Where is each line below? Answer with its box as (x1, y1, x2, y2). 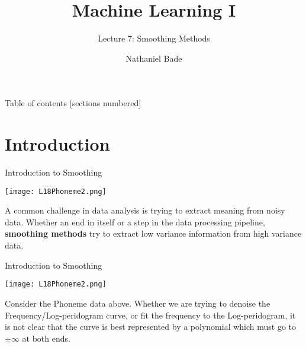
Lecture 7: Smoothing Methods (98, 32, 210, 44)
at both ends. (22, 332, 70, 344)
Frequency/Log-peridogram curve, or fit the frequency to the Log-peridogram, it (5, 308, 296, 321)
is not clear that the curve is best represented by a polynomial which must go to (5, 320, 297, 333)
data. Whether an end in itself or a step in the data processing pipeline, (5, 215, 265, 228)
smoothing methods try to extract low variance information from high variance (5, 227, 302, 240)
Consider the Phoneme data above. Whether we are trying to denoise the (5, 297, 270, 309)
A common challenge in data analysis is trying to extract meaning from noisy (5, 204, 285, 217)
